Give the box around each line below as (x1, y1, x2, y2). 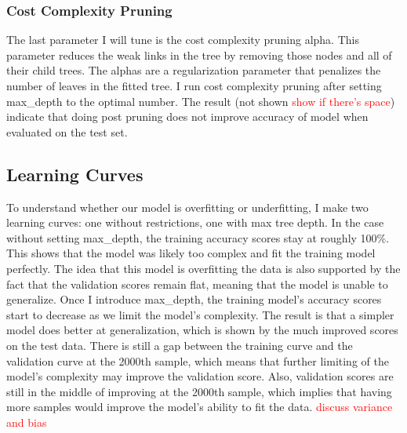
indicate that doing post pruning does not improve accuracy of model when (6, 108, 369, 125)
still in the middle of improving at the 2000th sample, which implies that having (6, 383, 392, 399)
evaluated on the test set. (6, 123, 128, 140)
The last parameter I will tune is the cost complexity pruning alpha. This (6, 31, 359, 48)
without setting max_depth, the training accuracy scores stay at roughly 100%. (6, 229, 390, 246)
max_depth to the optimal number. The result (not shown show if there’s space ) (6, 93, 395, 109)
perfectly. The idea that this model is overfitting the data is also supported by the (6, 260, 401, 276)
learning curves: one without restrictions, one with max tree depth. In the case (6, 214, 384, 231)
